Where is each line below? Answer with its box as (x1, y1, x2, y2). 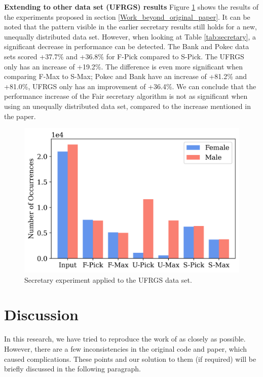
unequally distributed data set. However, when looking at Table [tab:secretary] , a (4, 31, 256, 42)
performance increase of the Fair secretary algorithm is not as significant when (4, 91, 248, 101)
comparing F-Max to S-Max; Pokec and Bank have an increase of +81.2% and (4, 71, 247, 82)
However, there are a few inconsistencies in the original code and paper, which (4, 343, 247, 354)
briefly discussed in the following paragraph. (4, 363, 141, 374)
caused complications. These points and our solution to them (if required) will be (4, 353, 256, 364)
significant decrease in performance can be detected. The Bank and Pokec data (4, 41, 249, 52)
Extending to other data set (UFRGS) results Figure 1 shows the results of (4, 2, 258, 12)
